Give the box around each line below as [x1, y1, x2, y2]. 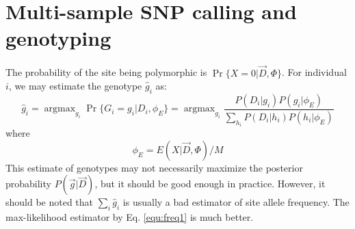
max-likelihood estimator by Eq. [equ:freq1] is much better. [5, 210, 254, 224]
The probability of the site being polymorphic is [5, 65, 207, 79]
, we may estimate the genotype [8, 79, 142, 93]
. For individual [282, 65, 347, 79]
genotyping [5, 24, 111, 52]
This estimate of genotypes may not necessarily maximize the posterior [5, 160, 303, 174]
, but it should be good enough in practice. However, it [94, 176, 326, 191]
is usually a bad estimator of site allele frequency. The [122, 195, 350, 209]
